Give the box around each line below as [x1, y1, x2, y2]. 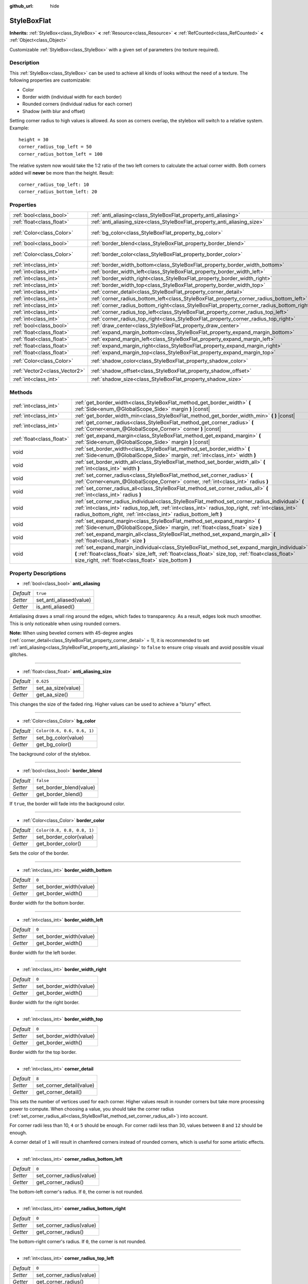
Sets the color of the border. [9, 850, 69, 856]
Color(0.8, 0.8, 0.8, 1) [36, 827, 94, 833]
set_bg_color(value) [36, 734, 84, 741]
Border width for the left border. [9, 949, 77, 955]
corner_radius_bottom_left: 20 [18, 189, 98, 195]
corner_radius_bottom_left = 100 [18, 151, 103, 157]
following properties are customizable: [9, 77, 91, 83]
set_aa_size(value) [36, 685, 81, 692]
